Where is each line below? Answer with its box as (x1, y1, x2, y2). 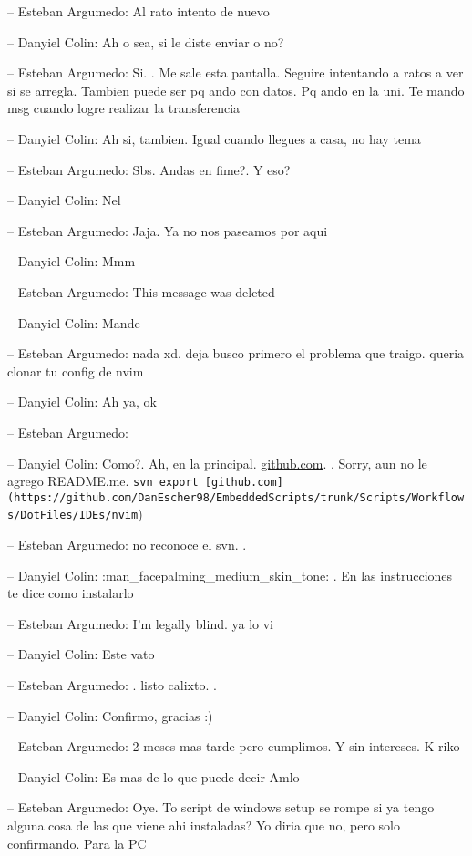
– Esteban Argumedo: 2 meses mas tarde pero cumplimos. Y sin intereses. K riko (7, 737, 460, 756)
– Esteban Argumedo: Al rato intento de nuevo (7, 2, 270, 20)
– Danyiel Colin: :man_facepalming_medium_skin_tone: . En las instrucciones (7, 565, 453, 584)
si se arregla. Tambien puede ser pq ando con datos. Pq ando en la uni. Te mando (7, 80, 465, 99)
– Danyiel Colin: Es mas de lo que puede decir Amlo (7, 767, 300, 786)
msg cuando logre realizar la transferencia (7, 98, 241, 118)
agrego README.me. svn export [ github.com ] (7, 471, 283, 490)
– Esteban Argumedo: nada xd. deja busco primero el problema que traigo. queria (7, 344, 465, 363)
